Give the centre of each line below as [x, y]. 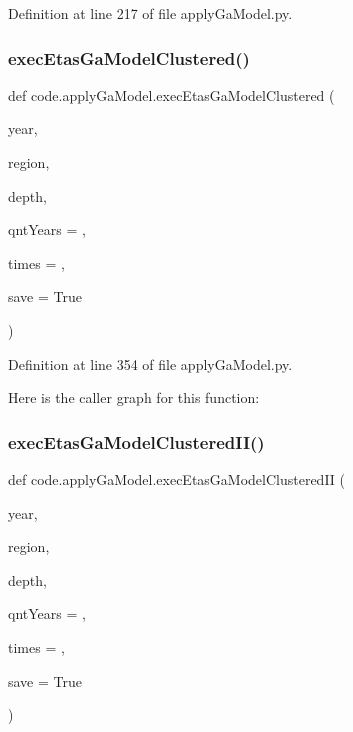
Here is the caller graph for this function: [134, 397]
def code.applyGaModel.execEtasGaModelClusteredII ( [177, 478]
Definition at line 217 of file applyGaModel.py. [150, 13]
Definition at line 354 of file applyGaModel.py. [150, 363]
